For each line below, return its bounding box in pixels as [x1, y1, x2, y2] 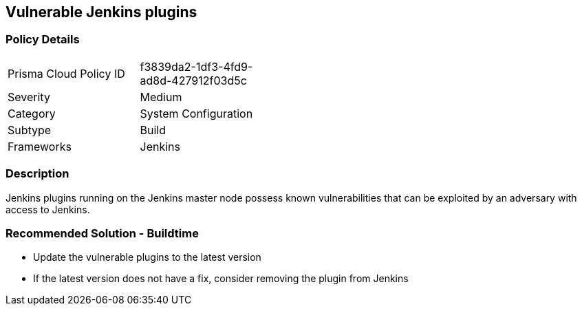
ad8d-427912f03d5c [140, 73, 247, 87]
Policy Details [6, 32, 80, 47]
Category [8, 106, 56, 120]
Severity [8, 89, 50, 104]
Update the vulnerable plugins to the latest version [33, 251, 261, 264]
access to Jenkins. [6, 203, 90, 215]
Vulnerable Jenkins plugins [6, 3, 197, 21]
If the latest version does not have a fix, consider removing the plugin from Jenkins [33, 272, 409, 285]
